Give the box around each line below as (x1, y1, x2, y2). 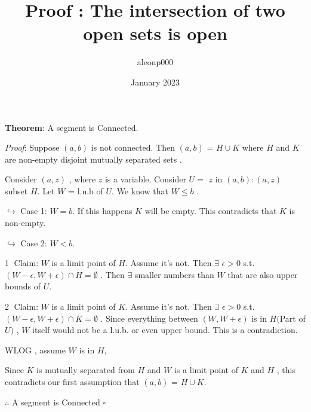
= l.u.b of (68, 184, 103, 197)
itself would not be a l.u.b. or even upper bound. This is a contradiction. (32, 324, 298, 336)
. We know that (112, 184, 168, 197)
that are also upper (227, 268, 298, 280)
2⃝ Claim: (5, 300, 39, 313)
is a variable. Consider (104, 173, 186, 185)
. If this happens (72, 205, 133, 217)
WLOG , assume (5, 343, 66, 356)
